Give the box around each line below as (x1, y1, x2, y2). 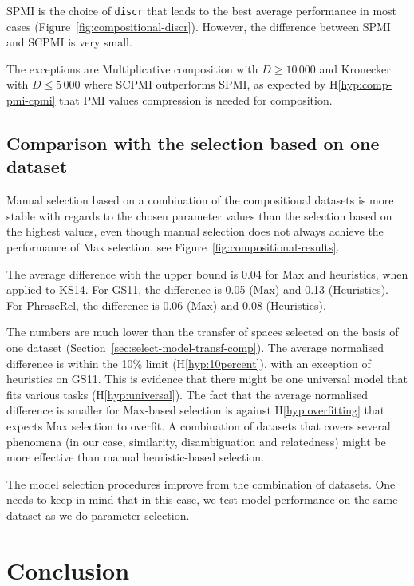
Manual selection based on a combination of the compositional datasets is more (6, 192, 394, 208)
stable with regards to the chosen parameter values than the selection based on (6, 207, 392, 224)
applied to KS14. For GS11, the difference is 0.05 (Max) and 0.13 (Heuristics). (6, 281, 388, 298)
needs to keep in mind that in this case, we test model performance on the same (6, 491, 398, 508)
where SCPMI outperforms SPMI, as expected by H (84, 76, 338, 93)
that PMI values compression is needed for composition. (59, 92, 333, 109)
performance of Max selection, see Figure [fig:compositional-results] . (6, 239, 340, 255)
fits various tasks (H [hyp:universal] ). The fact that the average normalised (6, 386, 368, 402)
